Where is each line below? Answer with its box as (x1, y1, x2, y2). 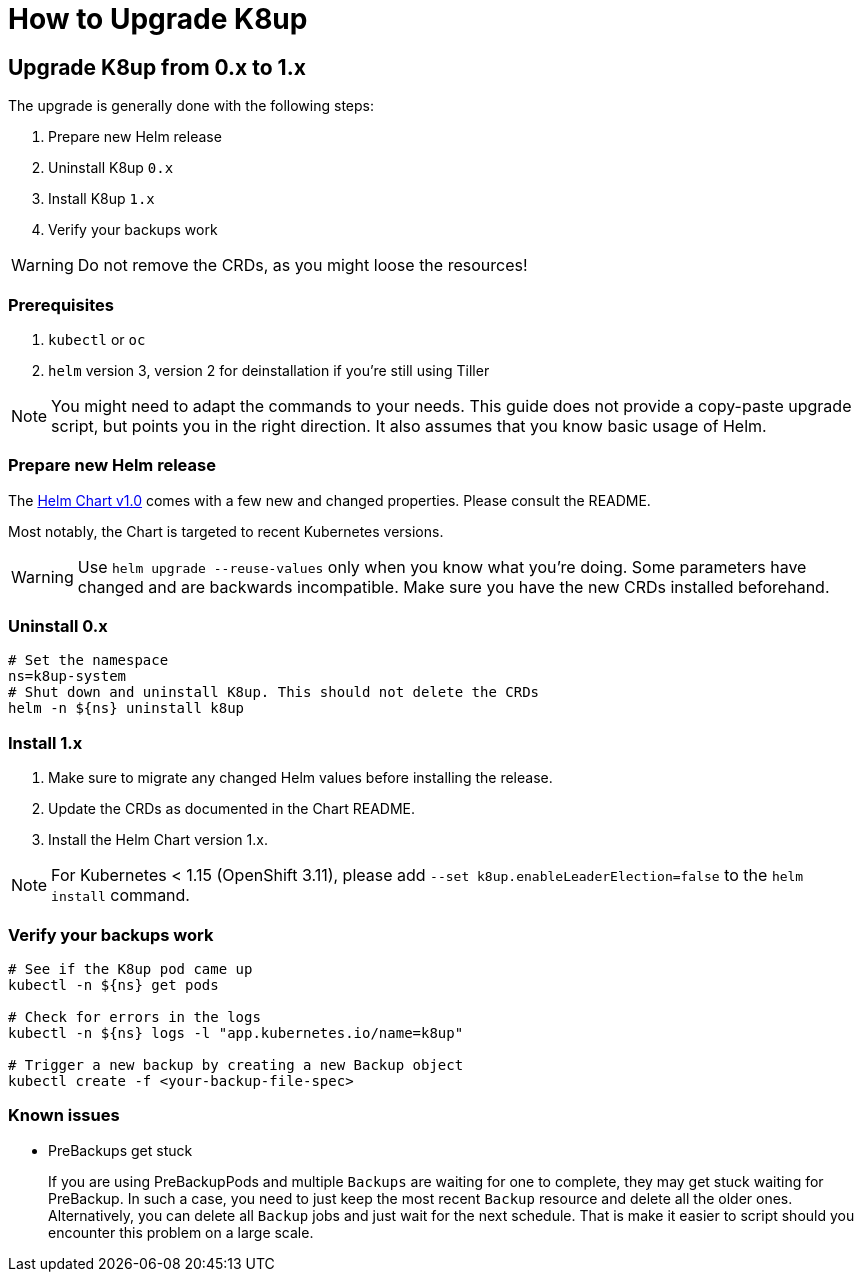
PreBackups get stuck (48, 1141, 193, 1159)
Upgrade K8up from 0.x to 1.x (8, 54, 306, 80)
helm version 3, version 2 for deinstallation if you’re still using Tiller (48, 361, 490, 379)
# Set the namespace (8, 652, 169, 669)
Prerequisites (8, 294, 114, 315)
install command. (51, 885, 190, 906)
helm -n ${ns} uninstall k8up (8, 700, 245, 717)
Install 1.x (8, 732, 83, 753)
